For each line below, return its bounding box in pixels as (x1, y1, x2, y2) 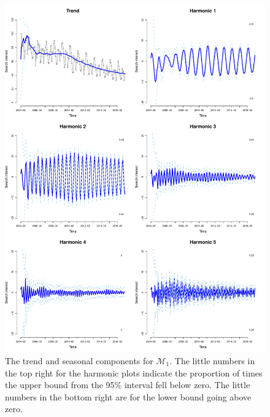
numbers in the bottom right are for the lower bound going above (5, 390, 252, 403)
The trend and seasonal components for (5, 354, 153, 367)
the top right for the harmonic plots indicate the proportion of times (5, 366, 263, 379)
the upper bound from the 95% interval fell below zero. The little (5, 378, 250, 391)
